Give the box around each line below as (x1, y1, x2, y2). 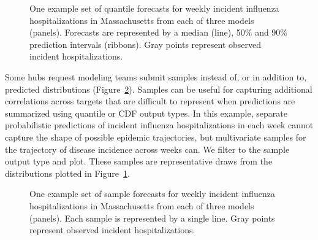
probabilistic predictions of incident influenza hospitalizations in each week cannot (5, 118, 314, 131)
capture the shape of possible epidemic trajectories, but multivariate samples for (5, 130, 306, 143)
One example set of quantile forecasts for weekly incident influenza (29, 2, 279, 14)
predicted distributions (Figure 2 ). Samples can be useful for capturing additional (5, 82, 312, 95)
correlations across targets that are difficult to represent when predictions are (5, 95, 295, 107)
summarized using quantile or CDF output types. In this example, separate (5, 106, 287, 119)
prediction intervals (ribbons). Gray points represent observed (29, 37, 262, 50)
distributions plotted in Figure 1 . (5, 166, 130, 179)
